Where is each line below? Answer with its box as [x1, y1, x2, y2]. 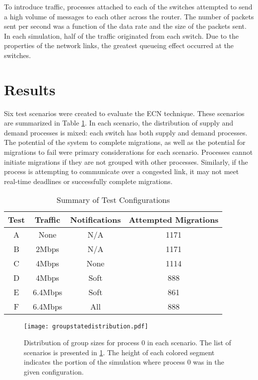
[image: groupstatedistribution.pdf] [24, 323, 148, 330]
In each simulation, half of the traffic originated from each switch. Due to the [4, 30, 239, 41]
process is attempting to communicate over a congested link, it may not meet [4, 166, 239, 177]
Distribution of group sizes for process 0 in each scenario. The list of [24, 337, 231, 348]
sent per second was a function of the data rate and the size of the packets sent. [4, 21, 247, 31]
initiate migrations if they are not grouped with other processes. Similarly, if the [4, 156, 248, 167]
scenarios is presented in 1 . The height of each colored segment [24, 347, 215, 357]
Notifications [70, 214, 121, 226]
